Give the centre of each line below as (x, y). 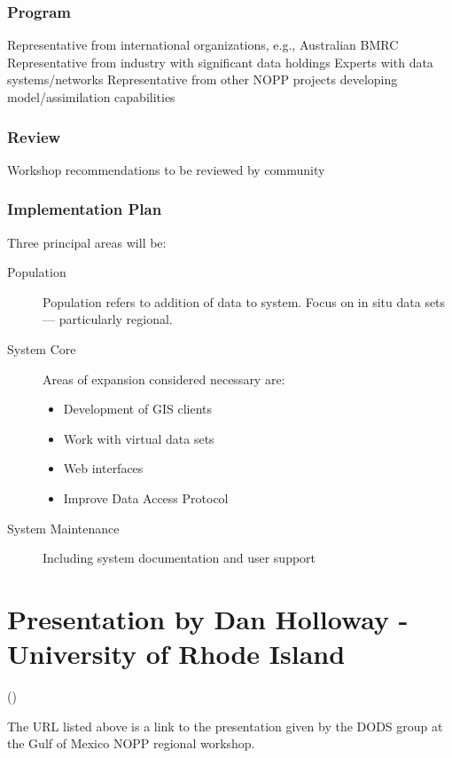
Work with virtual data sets (139, 438)
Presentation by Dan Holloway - (208, 618)
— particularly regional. (108, 319)
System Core (42, 349)
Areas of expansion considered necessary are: (164, 379)
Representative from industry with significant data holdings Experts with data (220, 62)
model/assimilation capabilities (91, 97)
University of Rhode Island (176, 654)
